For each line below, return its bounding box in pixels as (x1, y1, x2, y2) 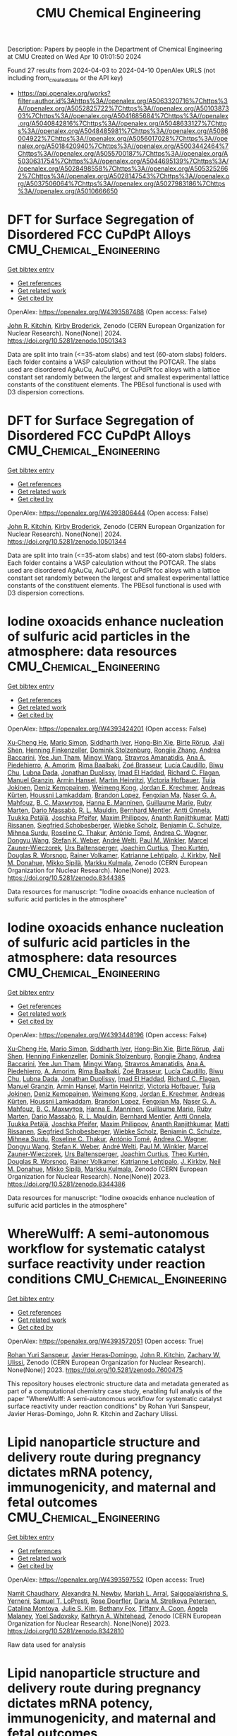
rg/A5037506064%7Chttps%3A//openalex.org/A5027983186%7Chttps (17, 179, 226, 188)
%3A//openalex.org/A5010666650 (17, 186, 119, 195)
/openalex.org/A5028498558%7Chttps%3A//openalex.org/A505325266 (17, 164, 229, 173)
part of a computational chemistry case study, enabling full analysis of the (7, 1386, 223, 1395)
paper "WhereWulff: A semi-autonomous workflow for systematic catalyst (7, 1394, 222, 1403)
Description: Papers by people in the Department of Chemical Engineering (7, 45, 223, 54)
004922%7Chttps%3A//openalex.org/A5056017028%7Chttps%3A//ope (17, 134, 228, 142)
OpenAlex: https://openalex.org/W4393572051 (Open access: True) (7, 1337, 205, 1345)
